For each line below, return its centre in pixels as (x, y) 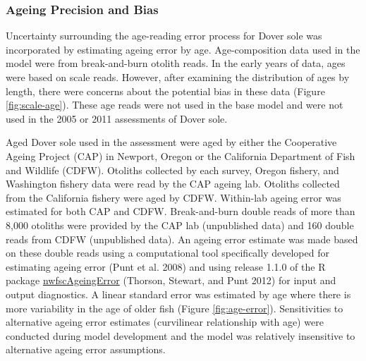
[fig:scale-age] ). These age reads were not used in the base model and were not (175, 105)
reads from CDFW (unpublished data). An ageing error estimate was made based (182, 239)
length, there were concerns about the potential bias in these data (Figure (165, 91)
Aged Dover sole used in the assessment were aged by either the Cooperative (171, 142)
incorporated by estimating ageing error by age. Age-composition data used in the (183, 49)
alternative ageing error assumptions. (86, 349)
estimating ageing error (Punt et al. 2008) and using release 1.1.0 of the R (166, 266)
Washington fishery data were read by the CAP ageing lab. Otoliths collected (173, 184)
